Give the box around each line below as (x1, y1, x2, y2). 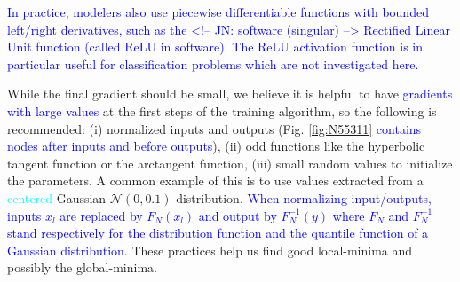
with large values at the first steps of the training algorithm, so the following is (7, 101, 437, 120)
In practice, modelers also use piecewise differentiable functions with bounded (7, 3, 429, 20)
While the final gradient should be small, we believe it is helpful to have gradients (7, 84, 453, 103)
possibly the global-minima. (7, 258, 157, 277)
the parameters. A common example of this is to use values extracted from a (7, 171, 424, 190)
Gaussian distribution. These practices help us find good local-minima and (7, 240, 413, 259)
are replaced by (59, 206, 143, 224)
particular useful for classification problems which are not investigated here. (7, 54, 419, 73)
